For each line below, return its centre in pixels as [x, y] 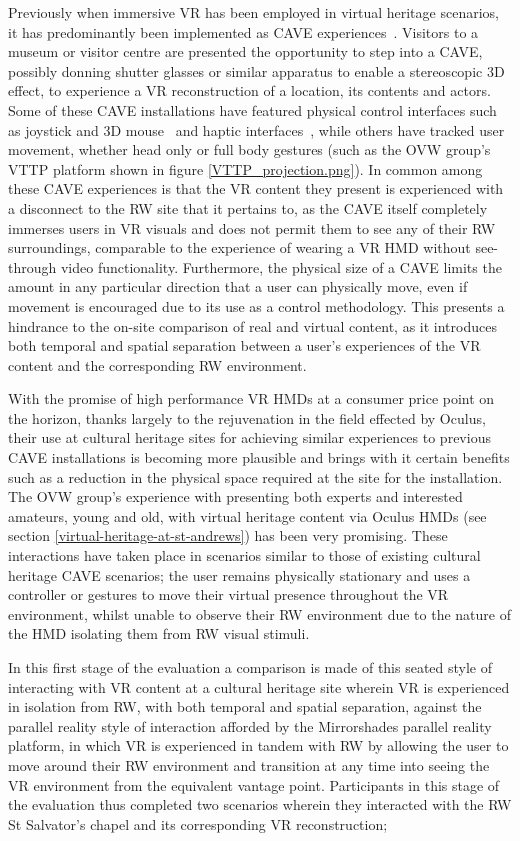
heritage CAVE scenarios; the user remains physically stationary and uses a [239, 574]
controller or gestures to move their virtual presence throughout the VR [228, 594]
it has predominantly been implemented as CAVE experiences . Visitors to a [243, 31]
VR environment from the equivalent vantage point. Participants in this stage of [254, 784]
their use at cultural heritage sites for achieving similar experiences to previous [249, 437]
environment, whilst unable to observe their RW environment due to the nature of [260, 613]
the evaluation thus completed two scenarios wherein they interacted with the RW [260, 804]
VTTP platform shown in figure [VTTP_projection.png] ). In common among [245, 168]
